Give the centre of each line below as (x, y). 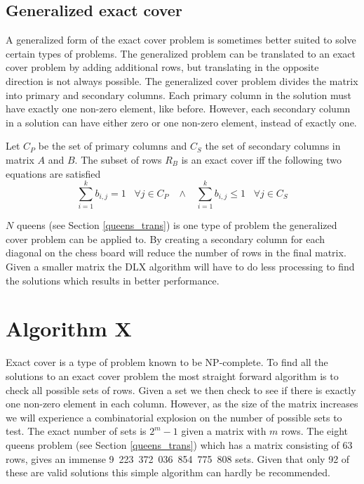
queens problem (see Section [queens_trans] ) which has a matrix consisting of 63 (179, 444)
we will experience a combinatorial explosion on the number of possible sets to (174, 417)
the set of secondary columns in (273, 146)
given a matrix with (224, 431)
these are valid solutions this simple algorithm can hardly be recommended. (168, 472)
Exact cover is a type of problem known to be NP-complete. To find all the (167, 362)
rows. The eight (315, 431)
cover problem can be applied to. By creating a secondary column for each (166, 238)
